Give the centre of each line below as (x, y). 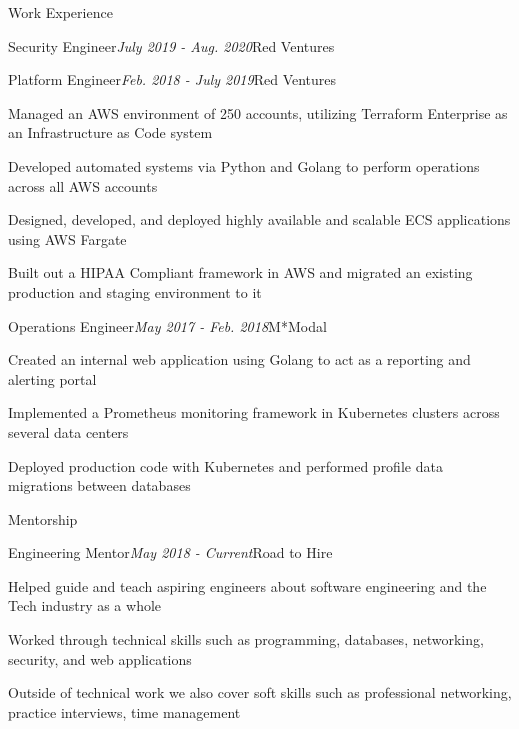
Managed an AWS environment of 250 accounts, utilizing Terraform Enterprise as (258, 112)
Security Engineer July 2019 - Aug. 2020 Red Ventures (171, 45)
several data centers (68, 431)
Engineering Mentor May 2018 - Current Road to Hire (170, 552)
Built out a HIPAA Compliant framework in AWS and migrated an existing (240, 272)
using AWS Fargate (67, 238)
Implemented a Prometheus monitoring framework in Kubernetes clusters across (254, 412)
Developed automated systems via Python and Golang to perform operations (244, 165)
